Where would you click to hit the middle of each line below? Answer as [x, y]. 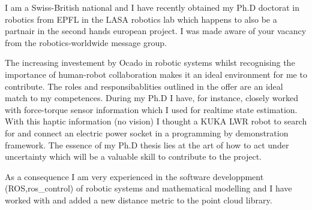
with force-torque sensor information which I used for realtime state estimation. [151, 109]
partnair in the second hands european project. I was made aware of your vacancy [156, 31]
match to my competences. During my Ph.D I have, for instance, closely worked [151, 98]
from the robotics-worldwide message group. [86, 42]
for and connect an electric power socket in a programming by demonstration [147, 133]
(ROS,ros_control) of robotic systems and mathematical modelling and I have [148, 188]
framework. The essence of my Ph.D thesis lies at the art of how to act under [147, 144]
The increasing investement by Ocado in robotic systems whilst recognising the [150, 63]
